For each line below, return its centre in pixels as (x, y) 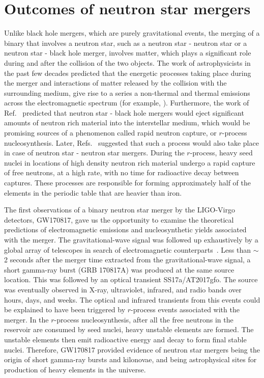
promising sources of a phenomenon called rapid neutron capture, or (110, 133)
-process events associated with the (185, 309)
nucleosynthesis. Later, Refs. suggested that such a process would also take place (131, 142)
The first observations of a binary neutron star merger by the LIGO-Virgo (120, 210)
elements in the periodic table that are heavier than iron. (93, 192)
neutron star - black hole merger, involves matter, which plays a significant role (128, 53)
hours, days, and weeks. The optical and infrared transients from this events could (132, 299)
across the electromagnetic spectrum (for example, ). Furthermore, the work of (127, 103)
